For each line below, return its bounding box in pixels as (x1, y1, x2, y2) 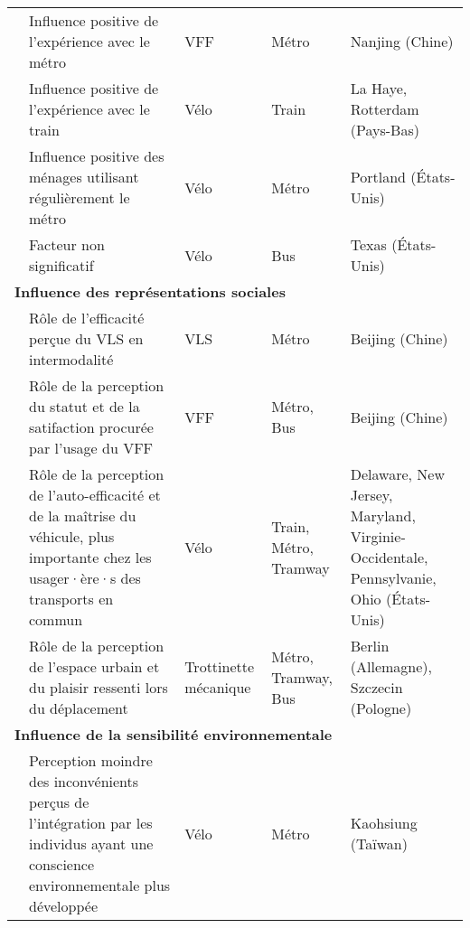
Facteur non (29, 234, 105, 255)
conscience (29, 854, 95, 875)
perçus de (29, 792, 89, 812)
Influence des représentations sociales (14, 281, 286, 302)
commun (29, 609, 83, 630)
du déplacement (29, 698, 128, 718)
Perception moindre (29, 750, 153, 771)
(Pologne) (350, 698, 412, 718)
